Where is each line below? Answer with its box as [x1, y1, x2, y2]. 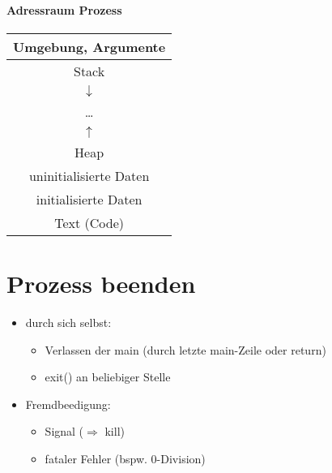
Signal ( [45, 423, 84, 440]
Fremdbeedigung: [25, 395, 111, 412]
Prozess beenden [6, 266, 196, 299]
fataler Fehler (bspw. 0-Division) [45, 449, 206, 467]
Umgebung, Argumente [13, 37, 166, 56]
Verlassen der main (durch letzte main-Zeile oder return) [45, 341, 326, 358]
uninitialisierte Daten [28, 166, 150, 185]
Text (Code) [54, 213, 124, 232]
